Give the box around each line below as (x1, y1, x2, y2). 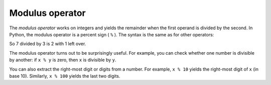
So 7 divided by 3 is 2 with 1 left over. (9, 41, 86, 47)
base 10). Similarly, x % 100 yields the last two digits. (9, 73, 120, 79)
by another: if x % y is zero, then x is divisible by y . (9, 57, 116, 63)
